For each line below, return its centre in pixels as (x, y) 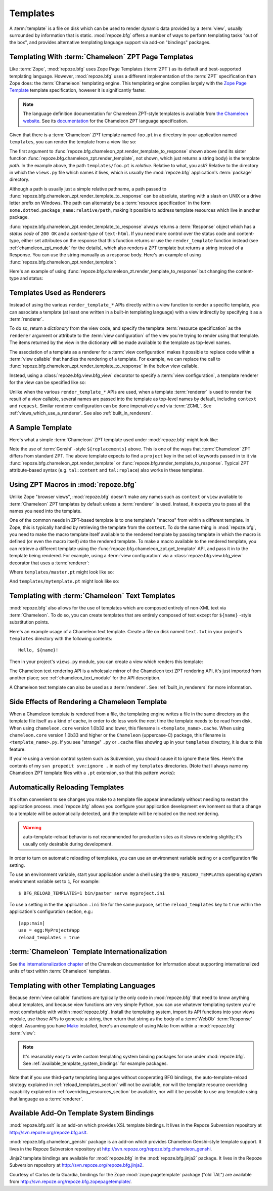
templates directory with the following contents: (61, 638)
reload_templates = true (49, 937)
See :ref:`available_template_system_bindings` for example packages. (95, 1063)
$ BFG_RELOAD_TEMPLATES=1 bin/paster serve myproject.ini (92, 893)
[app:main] (32, 923)
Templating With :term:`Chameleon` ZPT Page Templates (101, 57)
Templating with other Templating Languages (83, 985)
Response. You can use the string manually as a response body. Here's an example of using (105, 255)
